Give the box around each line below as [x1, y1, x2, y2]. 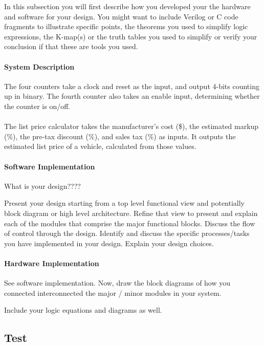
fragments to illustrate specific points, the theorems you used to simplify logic [4, 21, 248, 32]
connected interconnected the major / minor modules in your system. [4, 287, 222, 298]
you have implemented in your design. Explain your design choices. [4, 237, 214, 248]
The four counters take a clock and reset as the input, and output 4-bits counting [4, 80, 259, 91]
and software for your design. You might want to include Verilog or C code [4, 11, 238, 21]
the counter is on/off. [4, 100, 71, 111]
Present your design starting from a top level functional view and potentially [4, 198, 245, 208]
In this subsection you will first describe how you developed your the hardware [4, 1, 251, 11]
